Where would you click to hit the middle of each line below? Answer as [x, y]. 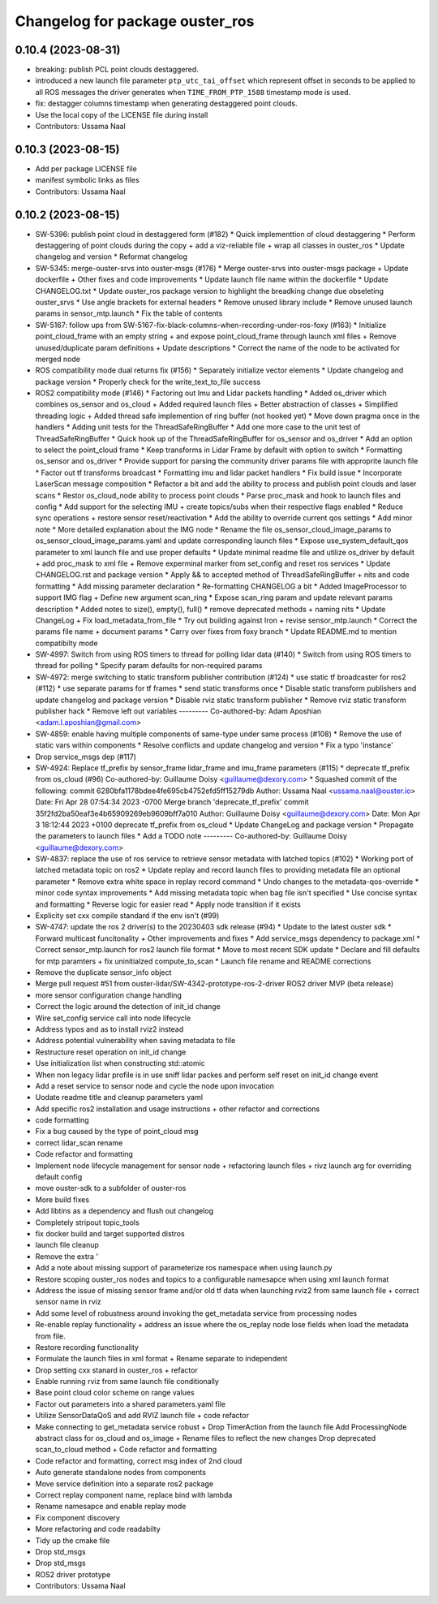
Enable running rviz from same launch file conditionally [127, 1382]
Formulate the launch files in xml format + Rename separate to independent [161, 1359]
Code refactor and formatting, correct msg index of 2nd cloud [139, 1460]
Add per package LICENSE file [86, 168]
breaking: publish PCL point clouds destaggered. [117, 70]
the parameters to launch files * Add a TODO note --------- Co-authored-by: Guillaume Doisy [191, 836]
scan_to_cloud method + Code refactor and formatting [126, 1450]
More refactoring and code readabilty [98, 1529]
